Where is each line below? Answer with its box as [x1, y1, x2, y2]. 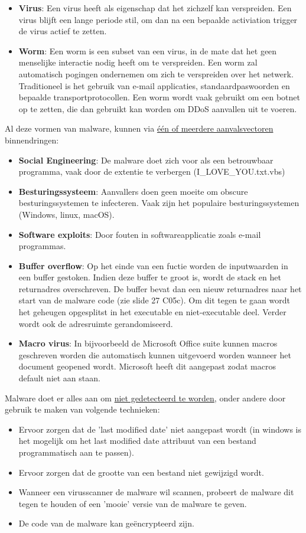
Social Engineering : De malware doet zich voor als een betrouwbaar [18, 153, 274, 166]
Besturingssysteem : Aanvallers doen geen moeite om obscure [18, 185, 248, 197]
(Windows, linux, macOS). [18, 208, 115, 220]
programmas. [18, 240, 66, 252]
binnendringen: [5, 133, 59, 146]
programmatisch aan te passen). [18, 446, 134, 458]
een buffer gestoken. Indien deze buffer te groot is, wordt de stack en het [18, 271, 281, 283]
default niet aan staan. [18, 372, 100, 384]
